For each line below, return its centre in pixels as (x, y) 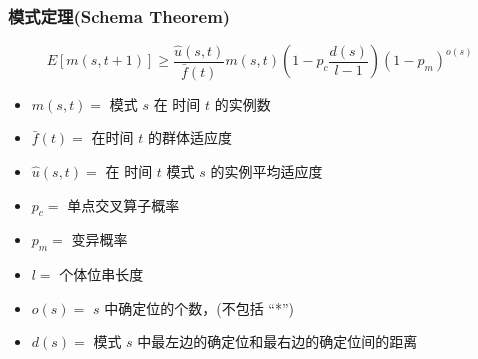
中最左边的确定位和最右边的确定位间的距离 (277, 341)
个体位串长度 (101, 274)
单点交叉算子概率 (123, 204)
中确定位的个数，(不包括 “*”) (199, 307)
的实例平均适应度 (266, 171)
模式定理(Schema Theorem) (119, 15)
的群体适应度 (189, 137)
